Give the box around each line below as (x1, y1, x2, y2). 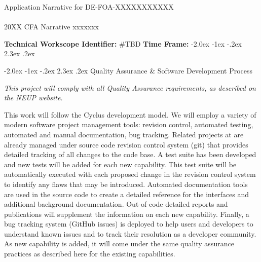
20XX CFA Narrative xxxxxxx (4, 21, 99, 32)
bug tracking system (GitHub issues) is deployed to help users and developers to (4, 218, 253, 229)
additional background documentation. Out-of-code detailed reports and (4, 199, 228, 209)
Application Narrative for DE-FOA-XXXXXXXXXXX (4, 2, 174, 12)
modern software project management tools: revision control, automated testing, (4, 119, 253, 130)
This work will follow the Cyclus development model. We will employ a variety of (4, 109, 256, 120)
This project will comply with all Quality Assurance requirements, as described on (4, 82, 256, 93)
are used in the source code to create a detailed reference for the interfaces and (4, 189, 249, 199)
